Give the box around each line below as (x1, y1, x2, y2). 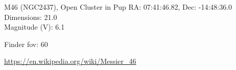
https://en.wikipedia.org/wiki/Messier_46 (4, 56, 136, 66)
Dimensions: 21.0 (4, 11, 57, 22)
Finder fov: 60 (4, 38, 48, 49)
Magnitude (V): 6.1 (4, 21, 65, 32)
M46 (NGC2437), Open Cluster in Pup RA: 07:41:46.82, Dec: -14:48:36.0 (4, 2, 232, 12)
